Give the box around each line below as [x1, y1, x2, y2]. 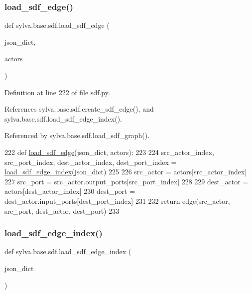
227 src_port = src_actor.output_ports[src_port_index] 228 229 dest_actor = [4, 176, 249, 186]
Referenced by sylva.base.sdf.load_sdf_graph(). [4, 130, 150, 141]
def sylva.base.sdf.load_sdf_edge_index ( [4, 246, 131, 257]
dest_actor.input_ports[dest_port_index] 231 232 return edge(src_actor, [4, 195, 230, 206]
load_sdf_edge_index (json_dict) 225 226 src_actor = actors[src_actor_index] [4, 166, 247, 177]
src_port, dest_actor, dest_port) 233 [4, 205, 120, 216]
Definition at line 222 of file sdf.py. [4, 87, 110, 97]
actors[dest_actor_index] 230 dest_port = [4, 186, 135, 196]
